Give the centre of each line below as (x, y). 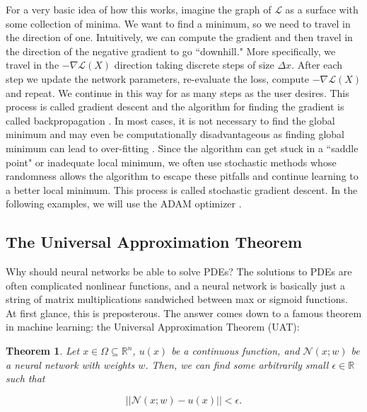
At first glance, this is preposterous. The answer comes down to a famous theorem (184, 313)
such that (25, 378)
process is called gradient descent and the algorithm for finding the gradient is (175, 107)
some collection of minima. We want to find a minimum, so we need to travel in (178, 23)
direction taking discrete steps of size (194, 65)
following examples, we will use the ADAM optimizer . (124, 204)
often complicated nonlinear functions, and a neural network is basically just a (175, 285)
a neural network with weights (70, 364)
